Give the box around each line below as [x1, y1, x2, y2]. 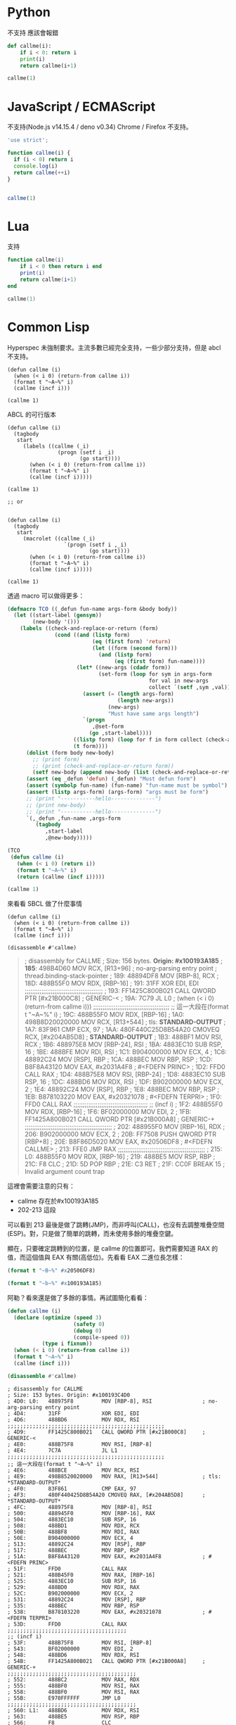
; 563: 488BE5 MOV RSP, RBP [7, 1713, 140, 1720]
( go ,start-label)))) [88, 730, 152, 737]
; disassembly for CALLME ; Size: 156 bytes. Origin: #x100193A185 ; [24, 956, 223, 965]
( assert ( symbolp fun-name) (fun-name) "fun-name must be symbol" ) [25, 782, 228, 789]
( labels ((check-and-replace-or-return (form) [20, 625, 159, 632]
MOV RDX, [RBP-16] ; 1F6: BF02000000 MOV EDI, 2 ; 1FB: [24, 1108, 192, 1116]
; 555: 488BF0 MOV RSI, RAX [7, 1682, 140, 1689]
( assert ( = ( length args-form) [82, 690, 174, 697]
